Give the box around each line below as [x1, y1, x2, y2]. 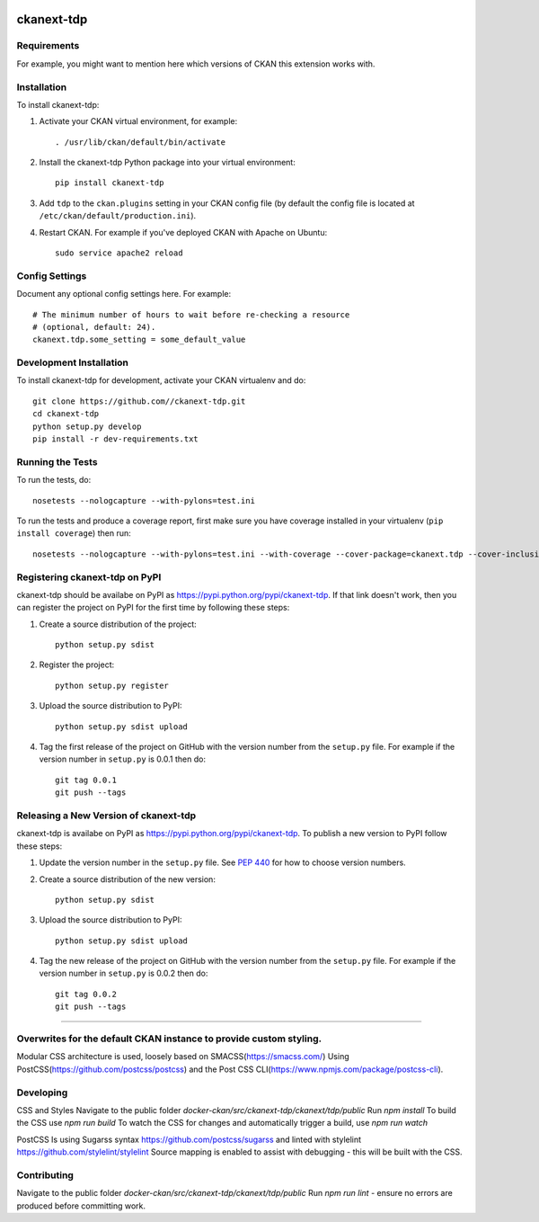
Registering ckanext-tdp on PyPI [16, 571, 162, 584]
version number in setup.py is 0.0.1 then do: [39, 754, 207, 764]
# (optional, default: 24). [32, 322, 156, 332]
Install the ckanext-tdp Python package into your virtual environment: [39, 157, 296, 168]
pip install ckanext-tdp [55, 178, 164, 188]
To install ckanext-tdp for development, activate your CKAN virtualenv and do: [16, 375, 306, 386]
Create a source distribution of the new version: [39, 873, 216, 885]
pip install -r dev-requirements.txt [32, 434, 199, 444]
